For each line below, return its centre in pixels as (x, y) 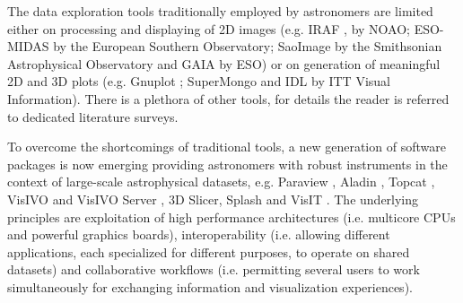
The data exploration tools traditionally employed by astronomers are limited (220, 11)
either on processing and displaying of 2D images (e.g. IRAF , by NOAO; (209, 28)
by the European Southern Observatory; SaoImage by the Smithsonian (248, 46)
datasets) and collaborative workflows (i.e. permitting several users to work (214, 269)
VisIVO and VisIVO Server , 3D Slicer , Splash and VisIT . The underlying (213, 199)
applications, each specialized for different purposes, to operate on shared (209, 251)
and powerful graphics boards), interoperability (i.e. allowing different (199, 234)
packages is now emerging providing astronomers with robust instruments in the (227, 164)
